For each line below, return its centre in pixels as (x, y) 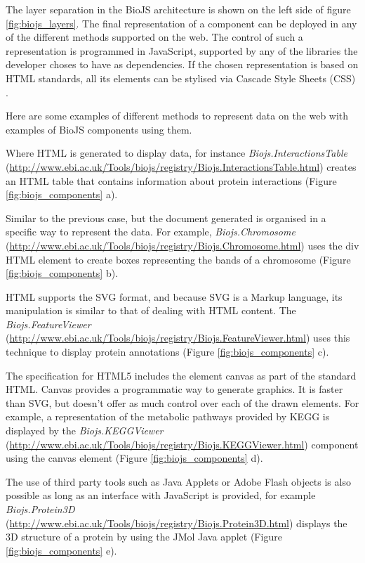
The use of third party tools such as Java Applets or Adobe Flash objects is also (178, 481)
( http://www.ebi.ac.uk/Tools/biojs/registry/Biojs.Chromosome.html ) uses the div (182, 245)
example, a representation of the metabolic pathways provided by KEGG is (168, 416)
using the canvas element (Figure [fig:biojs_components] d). (134, 458)
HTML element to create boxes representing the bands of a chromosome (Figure (178, 259)
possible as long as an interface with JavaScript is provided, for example (161, 495)
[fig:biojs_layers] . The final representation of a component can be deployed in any (181, 23)
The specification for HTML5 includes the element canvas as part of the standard (181, 375)
